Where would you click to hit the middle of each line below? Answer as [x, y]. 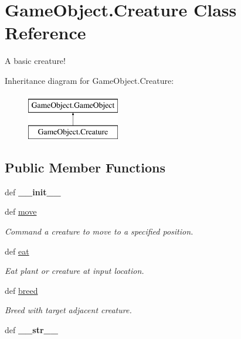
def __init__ [33, 191]
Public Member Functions [85, 167]
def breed [21, 290]
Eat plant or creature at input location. [74, 271]
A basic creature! [35, 61]
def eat [17, 251]
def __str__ [31, 330]
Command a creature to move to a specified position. [99, 231]
